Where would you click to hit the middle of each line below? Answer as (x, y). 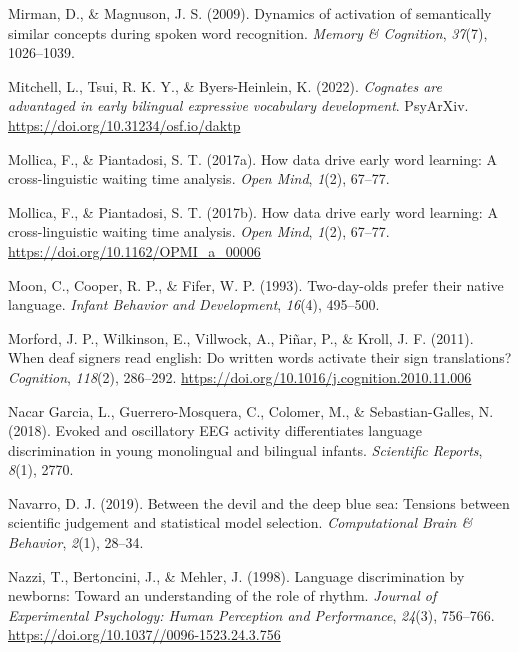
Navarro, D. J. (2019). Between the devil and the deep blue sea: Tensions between (259, 502)
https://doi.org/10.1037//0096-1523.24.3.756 (144, 634)
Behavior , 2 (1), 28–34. (76, 542)
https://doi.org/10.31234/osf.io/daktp (124, 124)
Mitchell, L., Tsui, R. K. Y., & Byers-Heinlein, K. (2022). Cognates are (225, 85)
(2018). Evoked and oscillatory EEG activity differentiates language (215, 430)
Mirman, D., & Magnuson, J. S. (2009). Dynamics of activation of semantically (250, 13)
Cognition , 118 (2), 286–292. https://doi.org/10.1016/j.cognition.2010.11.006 (240, 376)
